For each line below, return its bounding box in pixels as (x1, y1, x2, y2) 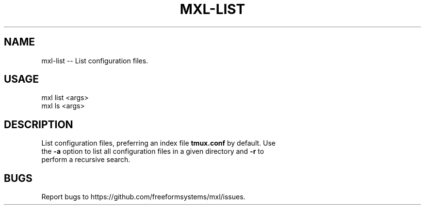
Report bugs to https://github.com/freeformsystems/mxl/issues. (41, 193, 245, 201)
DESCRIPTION (4, 118, 73, 131)
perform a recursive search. (41, 155, 131, 164)
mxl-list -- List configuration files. (41, 56, 148, 65)
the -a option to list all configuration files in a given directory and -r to (41, 147, 264, 156)
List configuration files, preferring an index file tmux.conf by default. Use (41, 139, 276, 148)
